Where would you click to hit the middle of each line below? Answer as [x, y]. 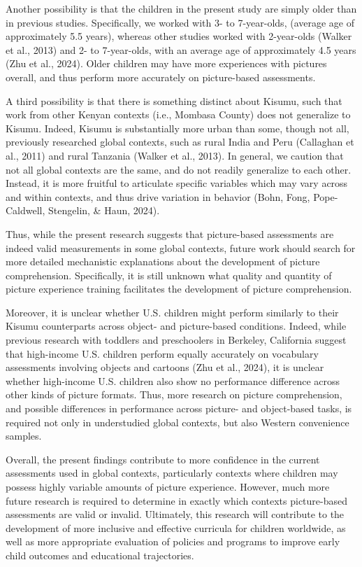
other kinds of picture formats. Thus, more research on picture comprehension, [174, 394]
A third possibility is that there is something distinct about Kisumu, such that [174, 100]
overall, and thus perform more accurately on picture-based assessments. [161, 77]
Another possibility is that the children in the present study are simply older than [181, 8]
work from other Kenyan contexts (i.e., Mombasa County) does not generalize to [178, 114]
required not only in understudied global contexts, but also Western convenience [178, 422]
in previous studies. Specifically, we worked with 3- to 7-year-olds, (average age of [180, 22]
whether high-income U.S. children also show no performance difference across [173, 380]
